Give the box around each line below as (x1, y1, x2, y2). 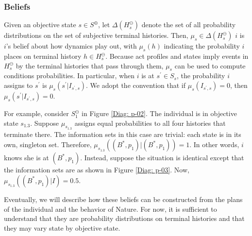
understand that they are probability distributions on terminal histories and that (4, 213, 245, 223)
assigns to (4, 80, 33, 90)
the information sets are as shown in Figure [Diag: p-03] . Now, (4, 165, 189, 175)
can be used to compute (174, 60, 246, 70)
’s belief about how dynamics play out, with (6, 41, 137, 51)
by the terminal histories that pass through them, (16, 60, 164, 70)
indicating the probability (164, 41, 240, 51)
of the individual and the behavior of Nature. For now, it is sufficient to (4, 203, 217, 214)
